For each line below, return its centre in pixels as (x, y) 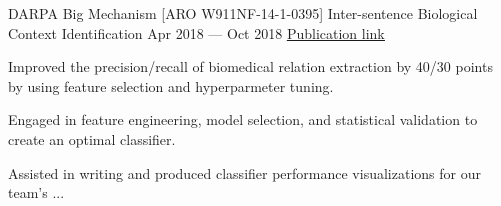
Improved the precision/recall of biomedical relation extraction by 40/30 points (250, 66)
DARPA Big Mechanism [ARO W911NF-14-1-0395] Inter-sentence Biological (243, 13)
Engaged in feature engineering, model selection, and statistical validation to (243, 119)
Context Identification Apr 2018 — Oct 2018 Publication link (196, 32)
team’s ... (36, 192)
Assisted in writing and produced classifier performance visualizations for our (244, 172)
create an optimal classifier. (92, 138)
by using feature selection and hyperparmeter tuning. (171, 85)
